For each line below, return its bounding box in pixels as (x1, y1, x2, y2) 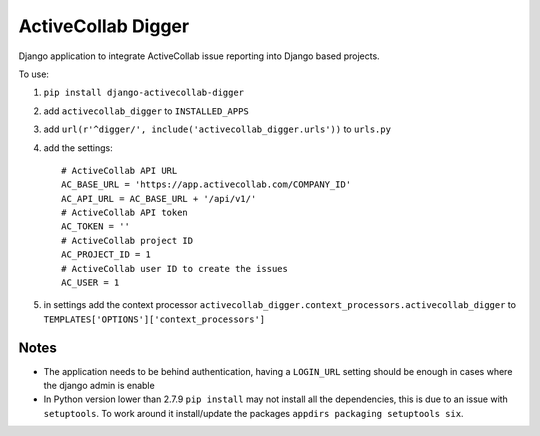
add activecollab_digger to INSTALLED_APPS (43, 105, 249, 117)
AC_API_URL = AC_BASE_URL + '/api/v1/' (61, 193, 257, 204)
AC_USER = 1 (61, 277, 120, 289)
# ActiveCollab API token (61, 207, 189, 219)
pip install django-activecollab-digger (43, 87, 245, 99)
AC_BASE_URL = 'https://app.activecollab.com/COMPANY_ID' (61, 179, 352, 190)
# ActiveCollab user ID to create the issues (61, 263, 289, 274)
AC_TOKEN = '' (61, 221, 130, 232)
